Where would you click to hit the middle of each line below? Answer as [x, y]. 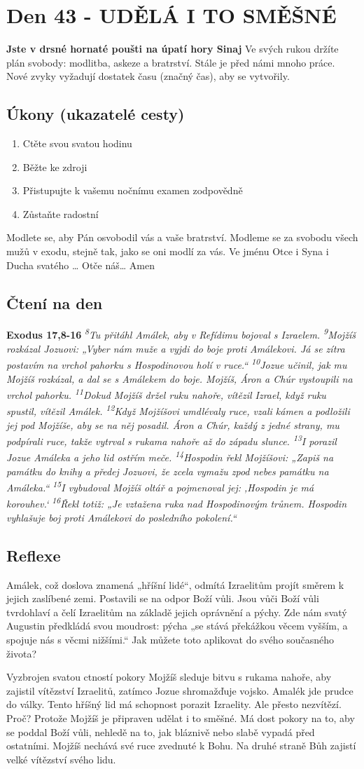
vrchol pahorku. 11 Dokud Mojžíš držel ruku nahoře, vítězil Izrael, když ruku [166, 394]
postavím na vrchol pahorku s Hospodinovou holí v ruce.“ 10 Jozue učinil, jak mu [177, 363]
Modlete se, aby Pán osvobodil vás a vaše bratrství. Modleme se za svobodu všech [182, 237]
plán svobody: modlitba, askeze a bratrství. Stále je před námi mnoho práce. [171, 62]
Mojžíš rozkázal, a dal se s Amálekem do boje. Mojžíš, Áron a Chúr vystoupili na [180, 378]
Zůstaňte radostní [61, 213]
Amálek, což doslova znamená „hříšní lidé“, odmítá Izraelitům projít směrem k [175, 584]
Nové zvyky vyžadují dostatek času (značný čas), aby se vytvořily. [148, 76]
